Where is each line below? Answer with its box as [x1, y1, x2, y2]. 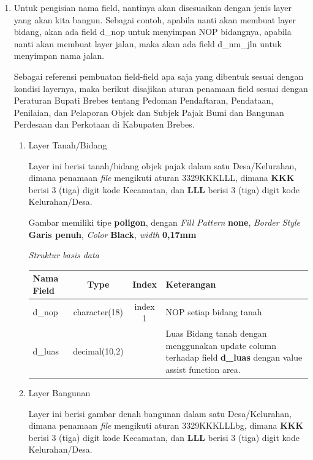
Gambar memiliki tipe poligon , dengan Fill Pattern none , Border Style [28, 215, 301, 228]
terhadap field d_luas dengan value [165, 351, 303, 364]
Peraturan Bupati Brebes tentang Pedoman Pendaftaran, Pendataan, [13, 94, 274, 107]
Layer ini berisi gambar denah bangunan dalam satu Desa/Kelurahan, [28, 407, 292, 420]
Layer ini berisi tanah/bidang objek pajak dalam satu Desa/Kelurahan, [28, 159, 297, 172]
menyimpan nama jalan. [13, 49, 105, 62]
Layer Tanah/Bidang [28, 138, 107, 151]
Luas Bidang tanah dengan [165, 327, 267, 340]
